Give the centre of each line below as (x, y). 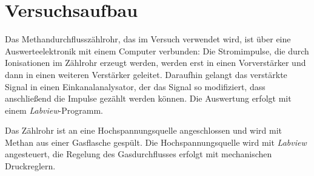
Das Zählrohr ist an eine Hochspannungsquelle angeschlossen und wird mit (144, 130)
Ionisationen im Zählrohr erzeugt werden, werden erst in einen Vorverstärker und (155, 63)
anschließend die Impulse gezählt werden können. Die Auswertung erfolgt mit (148, 98)
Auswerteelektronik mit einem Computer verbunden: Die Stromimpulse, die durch (157, 51)
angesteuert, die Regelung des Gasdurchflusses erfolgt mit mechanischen (139, 154)
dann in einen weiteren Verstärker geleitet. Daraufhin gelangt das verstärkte (146, 74)
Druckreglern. (30, 166)
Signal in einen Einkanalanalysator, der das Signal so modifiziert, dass (135, 86)
